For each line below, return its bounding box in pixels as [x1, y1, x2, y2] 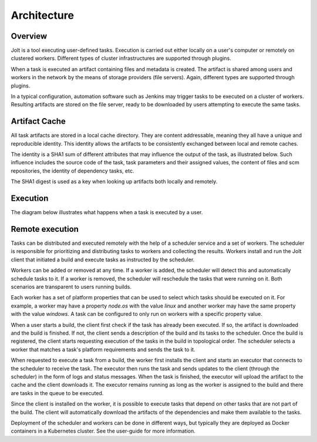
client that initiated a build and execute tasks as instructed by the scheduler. [11, 256, 195, 263]
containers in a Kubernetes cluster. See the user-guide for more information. [11, 427, 196, 434]
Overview [11, 31, 48, 41]
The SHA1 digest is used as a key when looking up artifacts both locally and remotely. [11, 178, 218, 185]
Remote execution [11, 224, 79, 234]
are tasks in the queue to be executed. [11, 389, 104, 396]
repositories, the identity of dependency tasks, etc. [11, 167, 134, 174]
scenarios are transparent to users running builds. [11, 284, 132, 291]
